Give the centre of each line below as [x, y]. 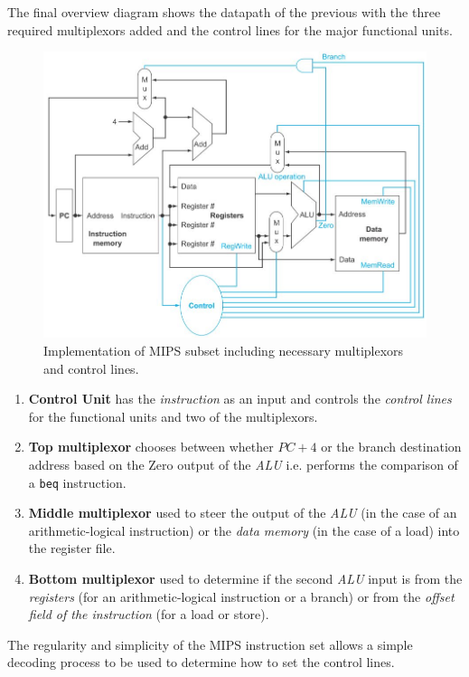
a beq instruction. [77, 482]
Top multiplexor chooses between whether [151, 447]
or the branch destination [391, 447]
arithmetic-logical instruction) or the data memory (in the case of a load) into [244, 530]
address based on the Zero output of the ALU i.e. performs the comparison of [243, 464]
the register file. [72, 548]
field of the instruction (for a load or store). [149, 614]
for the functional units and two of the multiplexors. [173, 416]
